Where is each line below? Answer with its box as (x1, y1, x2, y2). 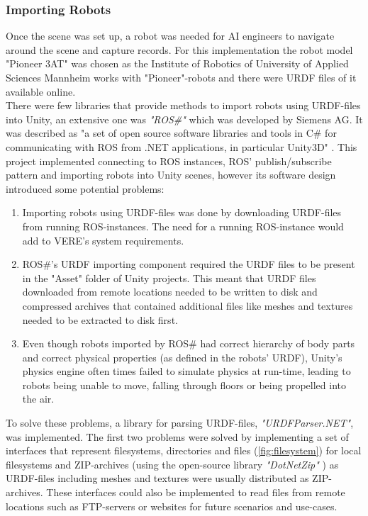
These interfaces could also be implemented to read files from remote (46, 485, 345, 500)
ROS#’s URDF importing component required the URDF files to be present (22, 257, 355, 271)
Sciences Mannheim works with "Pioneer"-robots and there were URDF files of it (6, 70, 357, 84)
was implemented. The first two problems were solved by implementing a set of (6, 429, 349, 444)
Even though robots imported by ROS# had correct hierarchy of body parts (22, 336, 355, 351)
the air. (22, 391, 55, 406)
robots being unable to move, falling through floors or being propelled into (22, 377, 346, 392)
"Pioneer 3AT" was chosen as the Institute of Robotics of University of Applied (6, 56, 349, 71)
